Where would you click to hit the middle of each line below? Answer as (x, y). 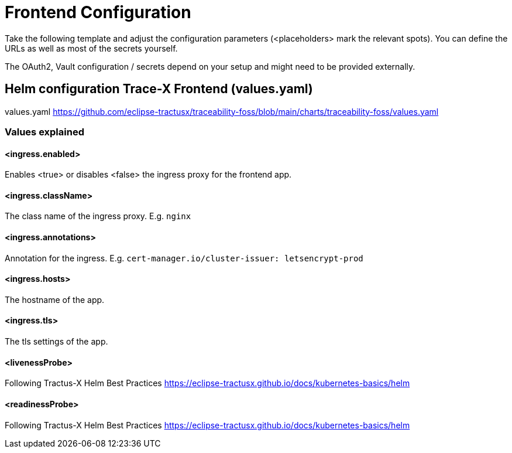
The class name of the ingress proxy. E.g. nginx (98, 216)
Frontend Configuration (98, 12)
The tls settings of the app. (56, 342)
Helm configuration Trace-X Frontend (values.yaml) (159, 89)
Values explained (44, 132)
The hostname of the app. (55, 299)
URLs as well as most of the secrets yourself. (91, 48)
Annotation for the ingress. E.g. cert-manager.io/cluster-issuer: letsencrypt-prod (184, 258)
